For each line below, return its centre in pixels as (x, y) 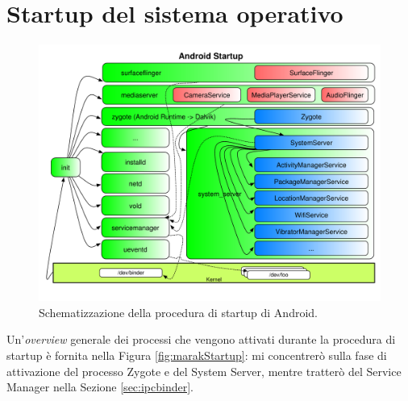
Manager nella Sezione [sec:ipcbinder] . (100, 387)
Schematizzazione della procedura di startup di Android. (178, 312)
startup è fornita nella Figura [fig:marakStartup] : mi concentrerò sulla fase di (197, 355)
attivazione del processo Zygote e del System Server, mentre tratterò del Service (204, 371)
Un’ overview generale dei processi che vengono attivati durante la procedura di (201, 339)
